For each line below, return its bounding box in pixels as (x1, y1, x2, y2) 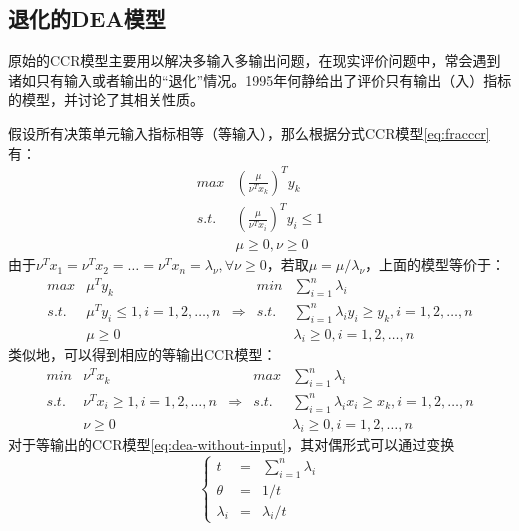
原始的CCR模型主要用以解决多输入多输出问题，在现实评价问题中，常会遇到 (8, 50, 501, 71)
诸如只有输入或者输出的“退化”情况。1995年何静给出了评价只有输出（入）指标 (8, 69, 512, 90)
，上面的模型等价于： (365, 254, 506, 275)
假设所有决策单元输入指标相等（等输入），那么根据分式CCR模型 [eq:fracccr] (8, 122, 490, 143)
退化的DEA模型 (8, 3, 166, 34)
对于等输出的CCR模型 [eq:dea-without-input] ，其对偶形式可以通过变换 (8, 434, 455, 455)
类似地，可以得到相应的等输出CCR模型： (8, 344, 277, 365)
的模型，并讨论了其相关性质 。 (8, 89, 204, 110)
